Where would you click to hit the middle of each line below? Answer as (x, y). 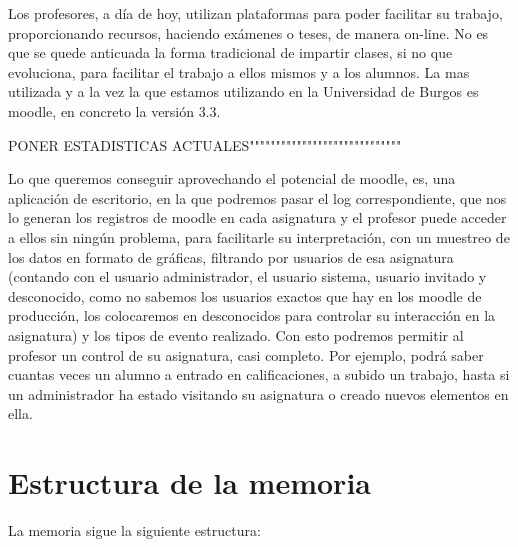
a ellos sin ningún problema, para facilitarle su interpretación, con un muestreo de (259, 236)
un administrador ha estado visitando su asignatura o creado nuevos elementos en (258, 393)
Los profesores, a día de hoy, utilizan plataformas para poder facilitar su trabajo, (255, 13)
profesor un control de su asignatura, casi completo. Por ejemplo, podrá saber (246, 354)
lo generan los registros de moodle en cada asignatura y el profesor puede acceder (257, 217)
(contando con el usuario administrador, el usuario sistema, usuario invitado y (247, 276)
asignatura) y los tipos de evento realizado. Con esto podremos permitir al (236, 334)
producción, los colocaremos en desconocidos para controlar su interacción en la (252, 315)
